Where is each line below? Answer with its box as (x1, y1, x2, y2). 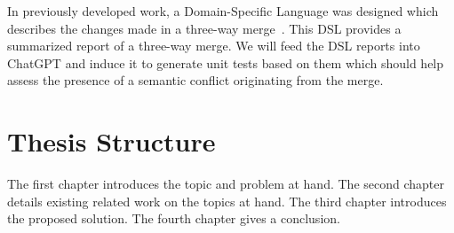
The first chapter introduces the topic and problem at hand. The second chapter (7, 175, 444, 193)
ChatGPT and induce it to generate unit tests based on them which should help (7, 53, 444, 72)
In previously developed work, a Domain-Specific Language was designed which (7, 2, 439, 19)
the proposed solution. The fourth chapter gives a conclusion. (7, 209, 340, 228)
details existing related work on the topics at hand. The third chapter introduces (7, 191, 447, 210)
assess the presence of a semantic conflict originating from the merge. (7, 71, 384, 89)
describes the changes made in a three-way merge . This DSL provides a (7, 19, 402, 37)
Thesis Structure (7, 123, 216, 159)
